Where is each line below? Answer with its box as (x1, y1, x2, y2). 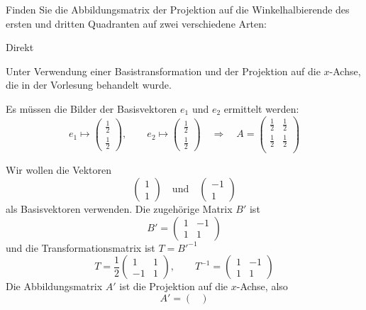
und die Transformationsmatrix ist (6, 240, 155, 255)
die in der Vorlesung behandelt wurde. (6, 77, 172, 92)
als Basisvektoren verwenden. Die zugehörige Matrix (6, 201, 233, 216)
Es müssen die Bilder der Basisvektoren (6, 101, 177, 116)
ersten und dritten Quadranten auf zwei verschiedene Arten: (6, 16, 267, 31)
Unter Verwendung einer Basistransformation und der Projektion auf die (6, 63, 321, 78)
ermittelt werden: (223, 101, 299, 116)
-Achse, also (236, 279, 288, 294)
